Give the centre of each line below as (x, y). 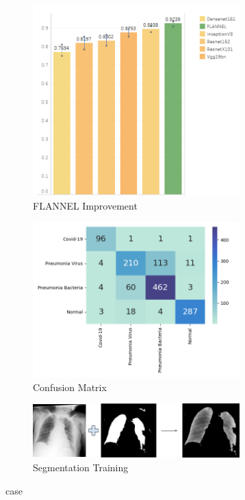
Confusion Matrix (70, 387)
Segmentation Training (81, 467)
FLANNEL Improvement (85, 205)
